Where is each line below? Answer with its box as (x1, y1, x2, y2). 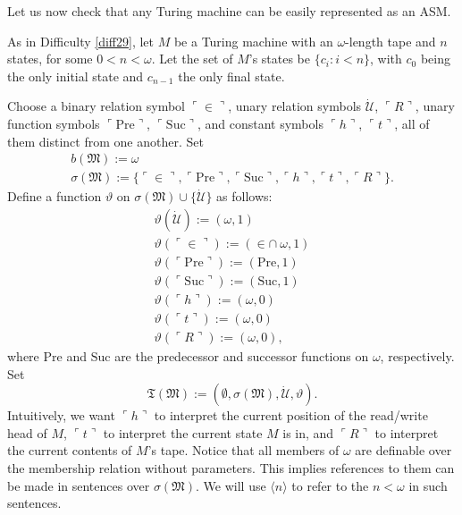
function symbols (7, 114, 100, 132)
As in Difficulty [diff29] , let (7, 31, 154, 50)
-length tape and (345, 31, 436, 50)
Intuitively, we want (7, 406, 115, 425)
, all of (394, 114, 430, 132)
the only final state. (178, 66, 285, 85)
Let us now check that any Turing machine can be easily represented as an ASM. (7, 2, 451, 20)
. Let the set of (151, 49, 233, 68)
